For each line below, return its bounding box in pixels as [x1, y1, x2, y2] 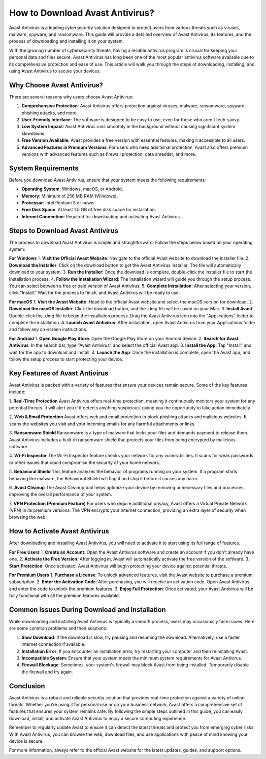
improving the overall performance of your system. [9, 492, 113, 497]
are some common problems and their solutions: [9, 626, 108, 631]
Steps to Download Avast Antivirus [9, 227, 118, 235]
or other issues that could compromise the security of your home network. [9, 460, 161, 465]
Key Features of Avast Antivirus [9, 369, 108, 377]
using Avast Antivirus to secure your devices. [9, 68, 101, 74]
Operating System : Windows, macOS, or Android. [21, 186, 123, 192]
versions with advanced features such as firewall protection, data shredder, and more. [21, 151, 197, 157]
